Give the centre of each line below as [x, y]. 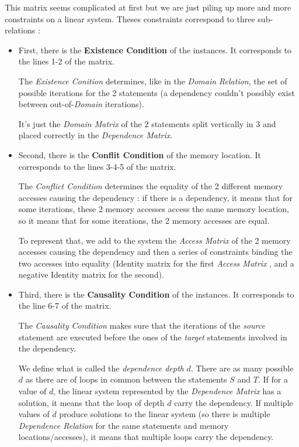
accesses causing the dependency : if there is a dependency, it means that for [155, 197]
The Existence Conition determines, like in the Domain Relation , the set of [153, 81]
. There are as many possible [242, 368]
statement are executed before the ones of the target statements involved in [153, 337]
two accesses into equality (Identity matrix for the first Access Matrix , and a [156, 263]
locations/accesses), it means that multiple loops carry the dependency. [146, 437]
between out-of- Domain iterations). [81, 104]
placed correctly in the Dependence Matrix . [95, 135]
